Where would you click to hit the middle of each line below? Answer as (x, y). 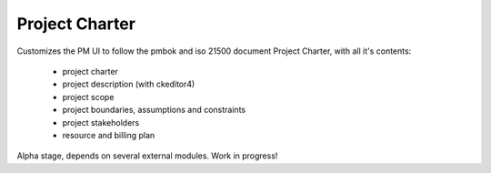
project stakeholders (101, 122)
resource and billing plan (109, 135)
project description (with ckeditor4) (129, 84)
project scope (88, 97)
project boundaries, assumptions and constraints (154, 110)
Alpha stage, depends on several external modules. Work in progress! (147, 156)
